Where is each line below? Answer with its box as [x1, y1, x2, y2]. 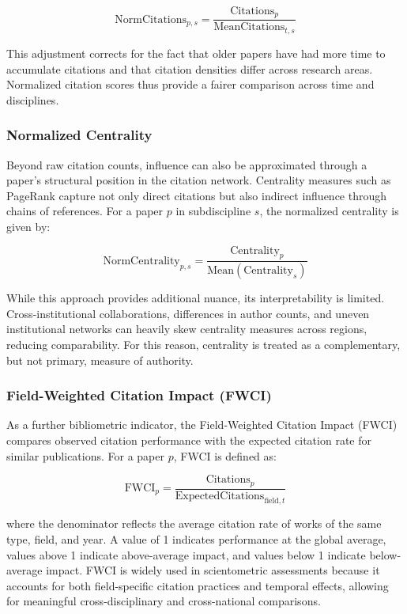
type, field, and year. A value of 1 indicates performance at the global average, [6, 531, 386, 548]
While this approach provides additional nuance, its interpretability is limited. [6, 290, 385, 306]
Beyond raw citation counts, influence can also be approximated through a [6, 156, 367, 172]
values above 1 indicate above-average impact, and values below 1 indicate [6, 546, 366, 563]
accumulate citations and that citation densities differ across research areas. [6, 60, 373, 77]
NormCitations [115, 13, 187, 25]
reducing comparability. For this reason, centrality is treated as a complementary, [6, 335, 401, 352]
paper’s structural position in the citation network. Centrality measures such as [6, 172, 391, 188]
